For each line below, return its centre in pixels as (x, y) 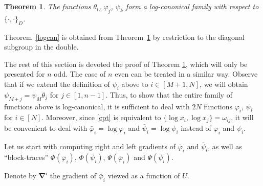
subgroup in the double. (41, 47)
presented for (25, 74)
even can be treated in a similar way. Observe (186, 74)
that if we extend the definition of (57, 84)
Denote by (20, 176)
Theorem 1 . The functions (48, 6)
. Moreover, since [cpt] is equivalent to (101, 117)
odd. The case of (80, 74)
